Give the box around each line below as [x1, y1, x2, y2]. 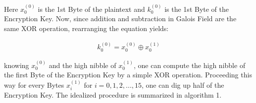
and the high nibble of [49, 60, 116, 70]
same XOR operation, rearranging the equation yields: [4, 23, 169, 33]
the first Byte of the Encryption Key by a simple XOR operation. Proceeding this [4, 69, 252, 80]
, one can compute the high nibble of [133, 60, 246, 70]
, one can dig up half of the [142, 79, 224, 90]
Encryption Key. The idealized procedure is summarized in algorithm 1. [4, 90, 222, 100]
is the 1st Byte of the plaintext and [38, 3, 145, 14]
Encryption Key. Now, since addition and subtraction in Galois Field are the [4, 13, 237, 24]
